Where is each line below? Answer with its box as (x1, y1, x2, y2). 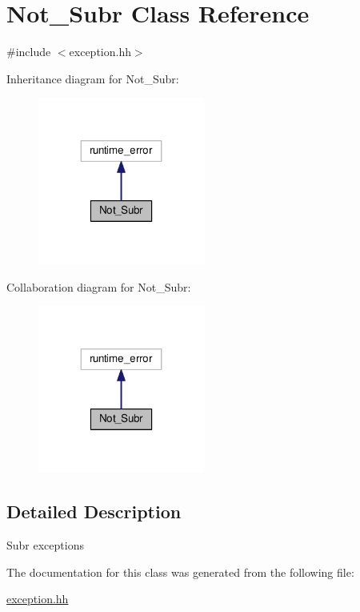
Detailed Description (6, 499, 182, 524)
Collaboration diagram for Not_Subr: (6, 278, 191, 295)
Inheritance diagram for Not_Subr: (6, 70, 179, 87)
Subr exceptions (6, 537, 84, 554)
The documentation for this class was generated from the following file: (6, 563, 354, 580)
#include (6, 43, 51, 60)
